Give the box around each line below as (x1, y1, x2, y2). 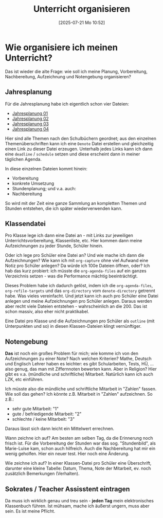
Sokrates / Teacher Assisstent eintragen (5, 485, 130, 493)
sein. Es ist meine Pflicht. (5, 508, 55, 514)
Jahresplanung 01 (12, 110, 48, 116)
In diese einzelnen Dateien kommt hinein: (5, 165, 88, 172)
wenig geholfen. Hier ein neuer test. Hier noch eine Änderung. (5, 451, 130, 457)
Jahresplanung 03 (12, 121, 49, 127)
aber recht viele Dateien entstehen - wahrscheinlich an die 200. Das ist (5, 303, 147, 309)
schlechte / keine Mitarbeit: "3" (12, 416, 75, 422)
